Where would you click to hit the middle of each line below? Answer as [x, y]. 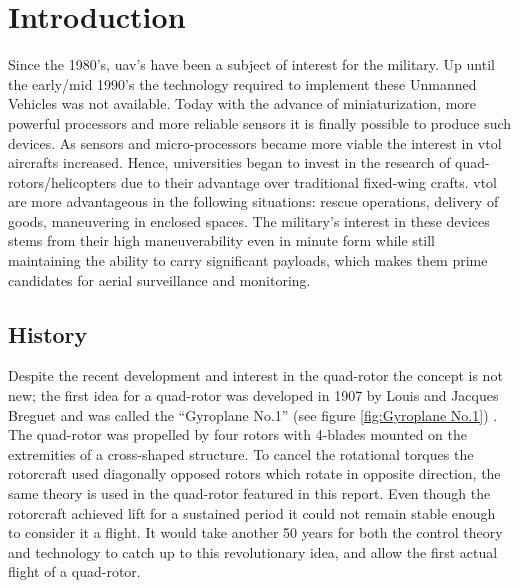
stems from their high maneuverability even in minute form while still [221, 240]
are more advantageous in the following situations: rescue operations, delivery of [253, 201]
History [48, 333]
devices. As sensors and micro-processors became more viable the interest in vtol [255, 142]
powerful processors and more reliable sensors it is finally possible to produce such [260, 122]
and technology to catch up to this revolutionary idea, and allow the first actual [253, 551]
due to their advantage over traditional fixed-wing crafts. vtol [309, 181]
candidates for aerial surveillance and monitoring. [159, 279]
